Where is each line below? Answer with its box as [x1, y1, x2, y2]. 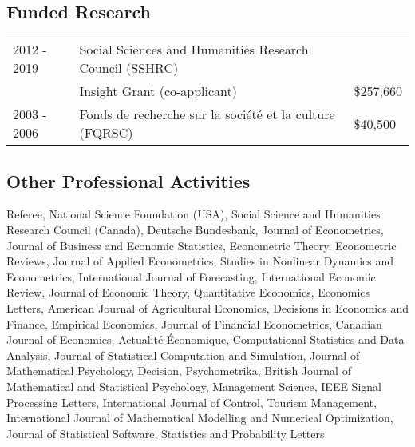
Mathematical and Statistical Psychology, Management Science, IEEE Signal [6, 377, 381, 394]
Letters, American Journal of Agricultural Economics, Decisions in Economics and [6, 299, 409, 316]
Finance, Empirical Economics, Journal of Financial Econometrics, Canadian [6, 315, 382, 332]
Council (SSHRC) [79, 58, 179, 78]
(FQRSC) [79, 123, 133, 142]
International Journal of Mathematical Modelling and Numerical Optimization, [6, 409, 393, 426]
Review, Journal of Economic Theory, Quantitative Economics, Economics [6, 284, 370, 301]
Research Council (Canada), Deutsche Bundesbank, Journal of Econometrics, [6, 222, 384, 237]
